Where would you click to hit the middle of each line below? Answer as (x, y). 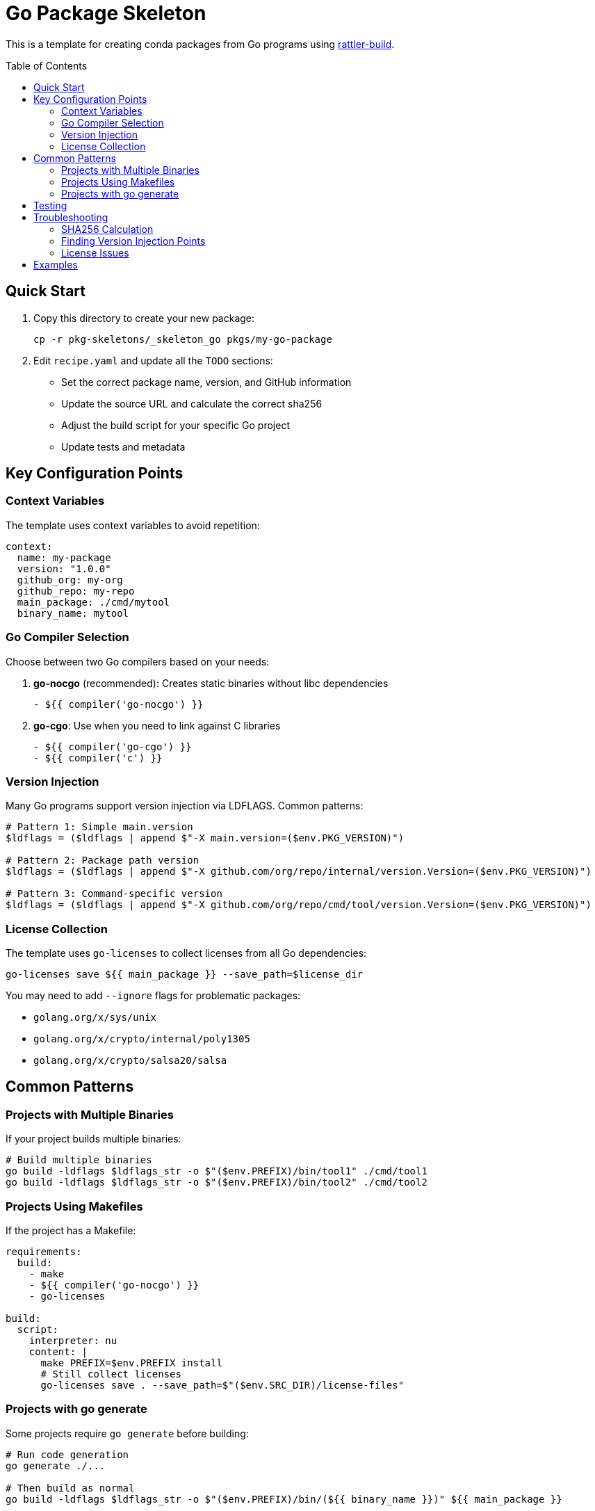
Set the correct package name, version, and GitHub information (206, 382)
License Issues (95, 252)
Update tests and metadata (123, 446)
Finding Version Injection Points (133, 241)
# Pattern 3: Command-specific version (114, 894)
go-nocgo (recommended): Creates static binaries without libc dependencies (211, 683)
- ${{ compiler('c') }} (98, 758)
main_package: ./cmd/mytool (93, 602)
